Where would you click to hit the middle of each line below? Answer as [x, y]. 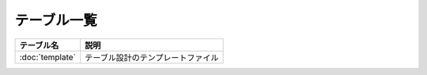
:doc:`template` [48, 57]
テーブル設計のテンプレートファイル [151, 57]
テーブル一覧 [56, 20]
